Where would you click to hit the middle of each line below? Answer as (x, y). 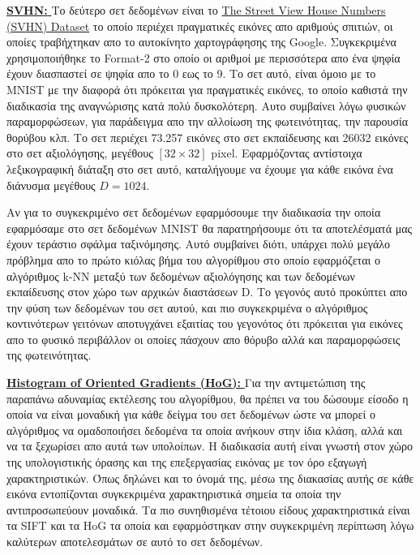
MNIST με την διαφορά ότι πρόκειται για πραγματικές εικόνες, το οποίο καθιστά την (207, 89)
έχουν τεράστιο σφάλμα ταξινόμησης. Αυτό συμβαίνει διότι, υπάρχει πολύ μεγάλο (199, 244)
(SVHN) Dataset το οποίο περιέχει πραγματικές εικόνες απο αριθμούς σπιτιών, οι (200, 26)
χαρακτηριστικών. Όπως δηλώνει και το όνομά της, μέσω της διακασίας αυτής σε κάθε (210, 478)
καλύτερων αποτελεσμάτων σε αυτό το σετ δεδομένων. (135, 541)
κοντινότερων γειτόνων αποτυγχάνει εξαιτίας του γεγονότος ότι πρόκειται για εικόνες (205, 323)
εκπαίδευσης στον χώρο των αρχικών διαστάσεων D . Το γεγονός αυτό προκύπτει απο (207, 292)
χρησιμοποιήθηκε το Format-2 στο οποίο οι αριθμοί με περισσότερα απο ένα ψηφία (204, 57)
